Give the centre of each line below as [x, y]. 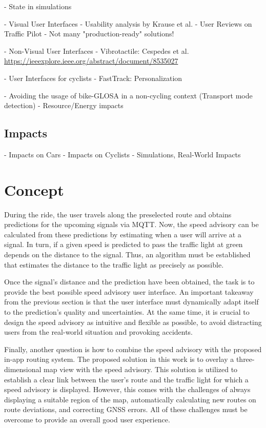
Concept [34, 189]
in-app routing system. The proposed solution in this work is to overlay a [119, 359]
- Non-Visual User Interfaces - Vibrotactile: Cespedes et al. [97, 50]
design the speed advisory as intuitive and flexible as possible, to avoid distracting [133, 322]
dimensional [23, 369]
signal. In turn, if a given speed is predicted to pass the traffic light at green [124, 244]
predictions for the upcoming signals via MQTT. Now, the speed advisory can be [131, 224]
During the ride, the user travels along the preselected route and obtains [118, 214]
